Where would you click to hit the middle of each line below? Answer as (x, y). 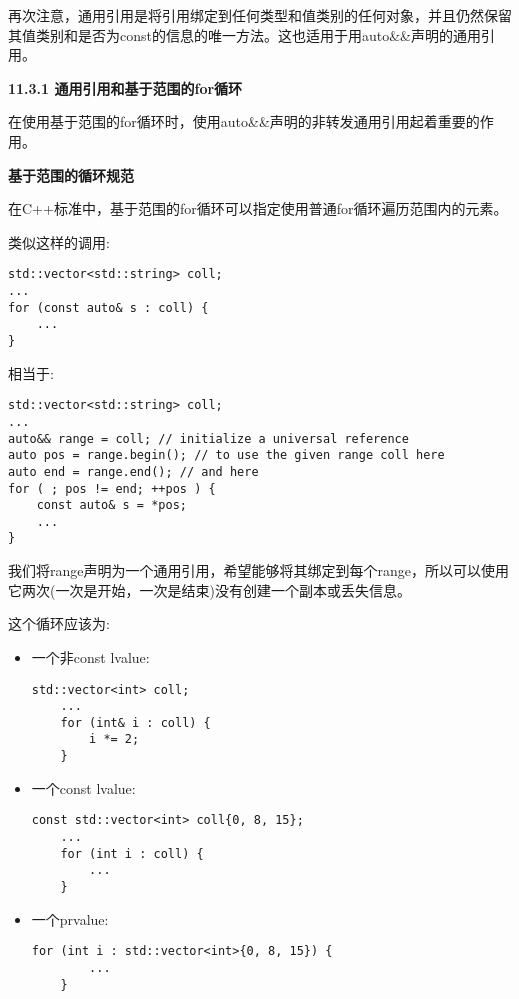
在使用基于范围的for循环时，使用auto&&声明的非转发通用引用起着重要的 (244, 121)
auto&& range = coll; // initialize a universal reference (208, 438)
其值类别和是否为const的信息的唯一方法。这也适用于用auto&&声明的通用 (244, 34)
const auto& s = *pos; (111, 505)
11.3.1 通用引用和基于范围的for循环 (125, 87)
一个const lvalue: (83, 787)
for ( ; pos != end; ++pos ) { (112, 488)
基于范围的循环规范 (71, 174)
